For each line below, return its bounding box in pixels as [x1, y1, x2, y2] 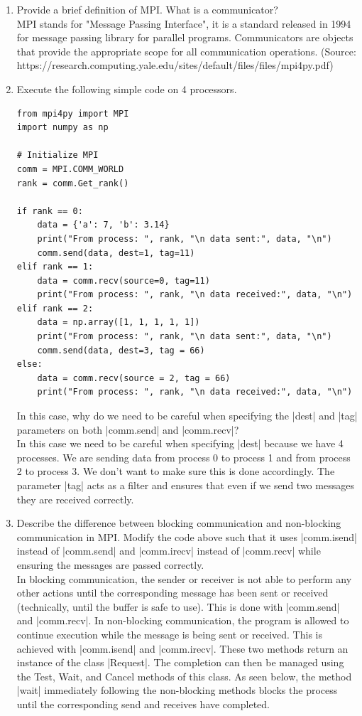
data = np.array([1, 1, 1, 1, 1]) [37, 317, 200, 328]
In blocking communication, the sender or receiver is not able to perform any [16, 571, 352, 586]
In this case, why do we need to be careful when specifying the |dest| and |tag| [16, 408, 358, 423]
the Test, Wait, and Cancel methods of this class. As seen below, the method [16, 668, 352, 683]
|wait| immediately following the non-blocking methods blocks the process [16, 683, 338, 698]
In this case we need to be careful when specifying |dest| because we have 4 [16, 436, 344, 451]
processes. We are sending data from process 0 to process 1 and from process [16, 449, 351, 464]
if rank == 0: [16, 205, 83, 216]
